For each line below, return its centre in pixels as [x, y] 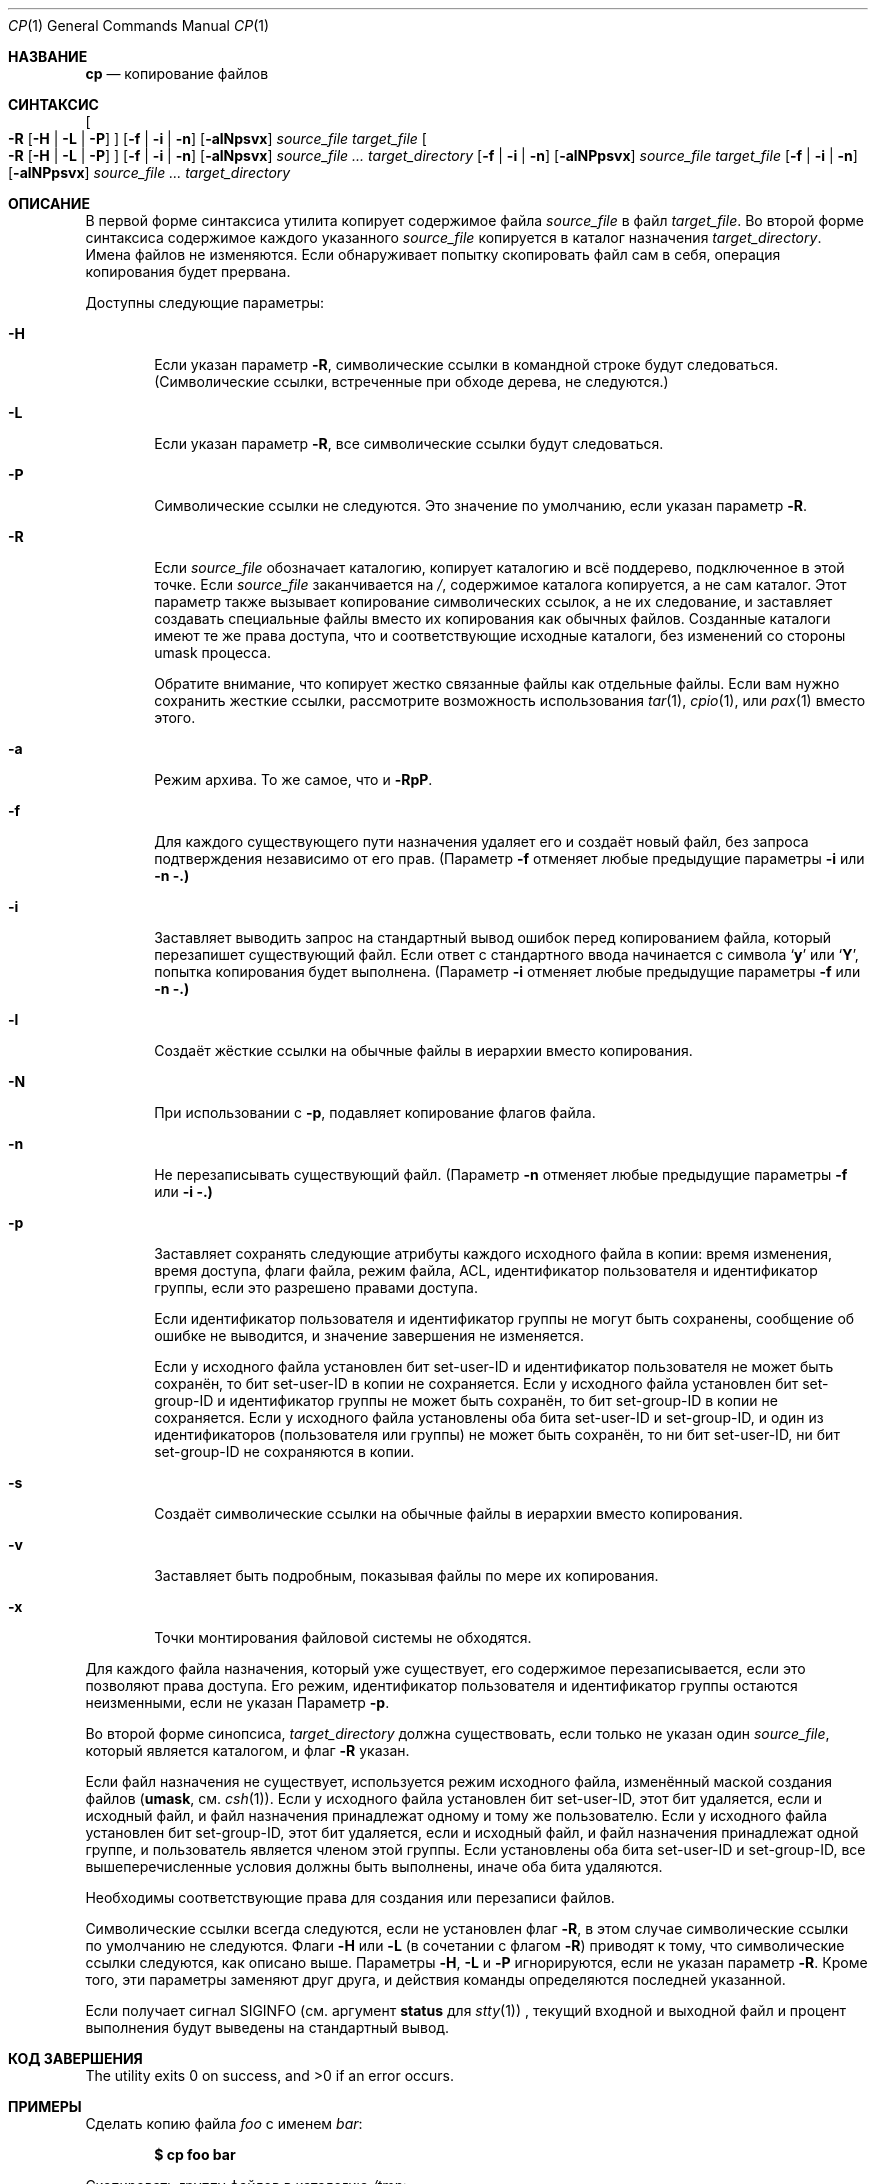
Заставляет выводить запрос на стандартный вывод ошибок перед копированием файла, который [493, 937]
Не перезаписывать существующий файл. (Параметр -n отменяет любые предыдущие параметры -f [501, 1174]
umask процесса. [213, 652]
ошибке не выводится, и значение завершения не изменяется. [369, 1335]
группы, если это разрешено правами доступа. [316, 1287]
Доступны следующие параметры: [205, 302]
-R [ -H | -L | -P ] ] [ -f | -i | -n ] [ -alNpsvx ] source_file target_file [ [217, 138]
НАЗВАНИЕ [48, 56]
